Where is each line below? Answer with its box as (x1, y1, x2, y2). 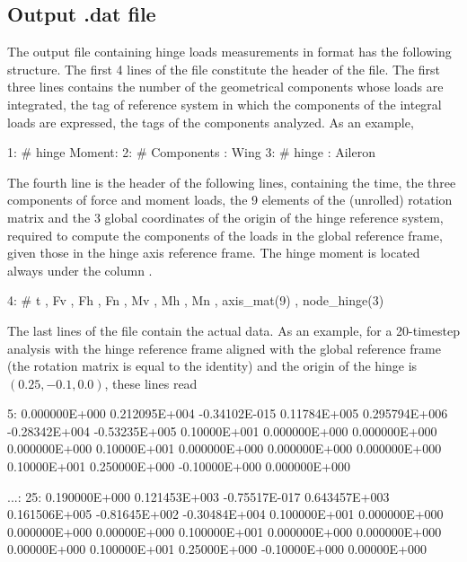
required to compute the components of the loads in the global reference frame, (7, 225, 443, 244)
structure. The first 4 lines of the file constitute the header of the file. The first (7, 59, 441, 78)
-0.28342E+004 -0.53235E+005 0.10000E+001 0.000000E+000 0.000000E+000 (7, 421, 437, 440)
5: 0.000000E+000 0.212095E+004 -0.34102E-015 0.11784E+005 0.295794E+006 (7, 404, 448, 423)
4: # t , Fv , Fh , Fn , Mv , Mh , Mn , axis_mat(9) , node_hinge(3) (7, 291, 384, 310)
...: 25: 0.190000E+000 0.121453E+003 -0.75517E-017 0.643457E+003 (7, 487, 390, 505)
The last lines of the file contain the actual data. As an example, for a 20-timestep (7, 321, 460, 339)
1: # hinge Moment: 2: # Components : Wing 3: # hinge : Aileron (7, 143, 375, 162)
